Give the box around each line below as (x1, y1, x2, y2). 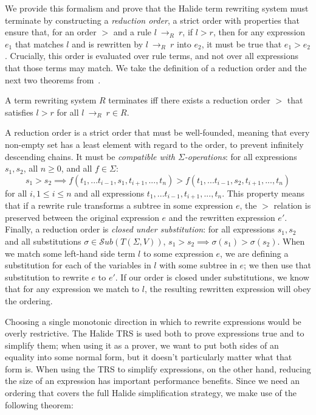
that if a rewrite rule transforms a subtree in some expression (5, 199, 233, 212)
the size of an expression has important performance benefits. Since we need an (5, 374, 300, 387)
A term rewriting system (5, 94, 97, 106)
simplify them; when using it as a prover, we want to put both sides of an (5, 338, 279, 351)
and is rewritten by (72, 37, 143, 50)
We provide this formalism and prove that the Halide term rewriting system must (5, 2, 309, 14)
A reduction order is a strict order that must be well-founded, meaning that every (5, 126, 310, 139)
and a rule (113, 26, 152, 38)
